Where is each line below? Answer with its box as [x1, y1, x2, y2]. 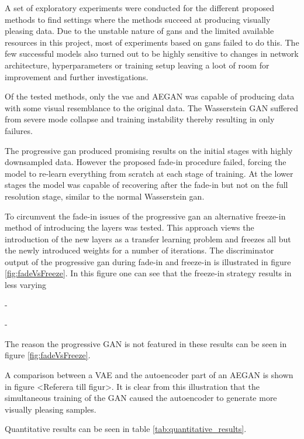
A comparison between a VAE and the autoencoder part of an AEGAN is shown [5, 369, 293, 381]
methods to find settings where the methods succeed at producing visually [5, 13, 271, 25]
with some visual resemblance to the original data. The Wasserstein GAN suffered [5, 101, 299, 114]
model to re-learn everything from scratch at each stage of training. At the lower [5, 167, 293, 179]
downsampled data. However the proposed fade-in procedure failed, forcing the [5, 156, 286, 168]
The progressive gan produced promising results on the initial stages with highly [5, 144, 293, 156]
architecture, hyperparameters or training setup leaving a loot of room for [5, 59, 270, 71]
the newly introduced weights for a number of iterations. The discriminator [5, 244, 274, 256]
